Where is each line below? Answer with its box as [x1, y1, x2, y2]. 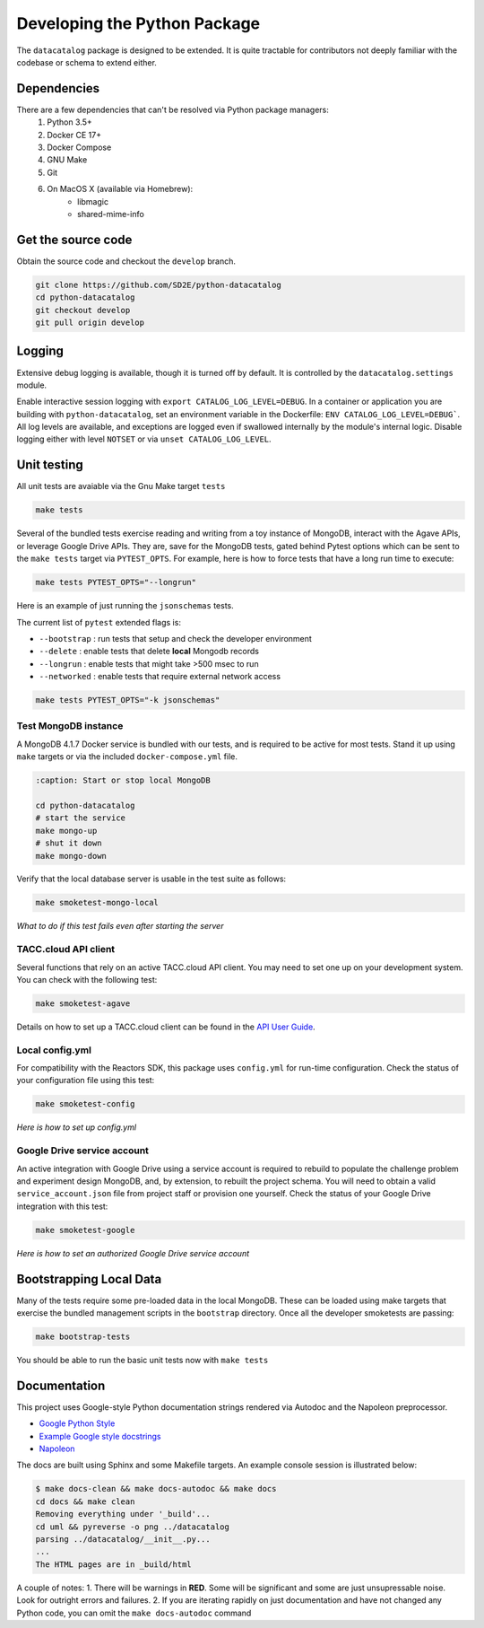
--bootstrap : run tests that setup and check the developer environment [39, 633, 313, 643]
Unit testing [16, 458, 84, 473]
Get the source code [16, 232, 133, 247]
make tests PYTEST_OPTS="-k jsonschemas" [35, 696, 220, 705]
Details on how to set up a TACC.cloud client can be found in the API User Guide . [16, 1021, 315, 1032]
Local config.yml [16, 1044, 91, 1056]
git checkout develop [35, 305, 131, 315]
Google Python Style [39, 1418, 116, 1429]
